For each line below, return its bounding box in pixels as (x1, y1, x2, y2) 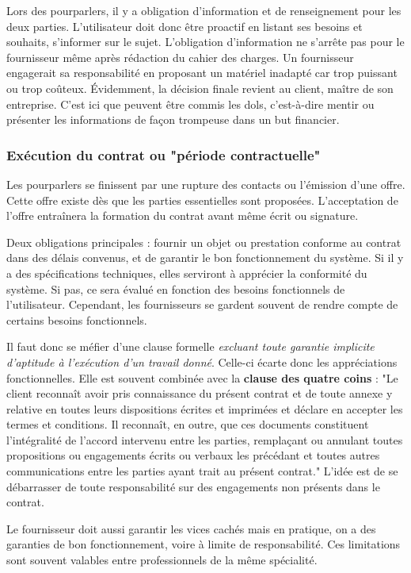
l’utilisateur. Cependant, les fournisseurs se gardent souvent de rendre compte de (6, 296, 398, 313)
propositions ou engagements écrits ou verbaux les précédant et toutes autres (6, 447, 380, 463)
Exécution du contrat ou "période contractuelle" (6, 144, 321, 164)
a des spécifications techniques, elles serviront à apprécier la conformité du (6, 264, 367, 281)
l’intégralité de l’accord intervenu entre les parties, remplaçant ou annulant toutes (6, 431, 403, 448)
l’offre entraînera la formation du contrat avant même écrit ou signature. (6, 207, 359, 224)
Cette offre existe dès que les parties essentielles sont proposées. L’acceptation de (6, 191, 398, 208)
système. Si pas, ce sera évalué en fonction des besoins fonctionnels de (6, 280, 345, 297)
